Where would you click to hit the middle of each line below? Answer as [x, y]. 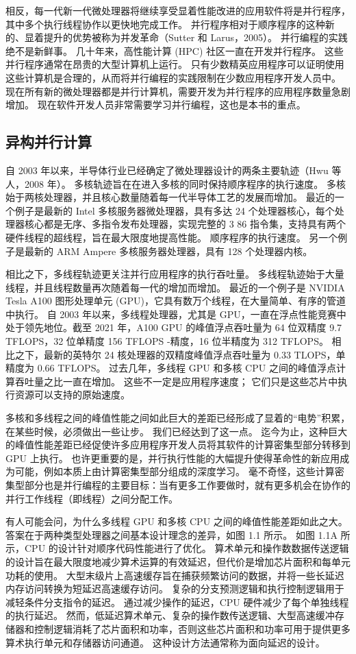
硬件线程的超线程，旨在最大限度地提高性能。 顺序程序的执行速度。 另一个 [172, 237]
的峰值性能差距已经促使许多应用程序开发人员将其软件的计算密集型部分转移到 [178, 445]
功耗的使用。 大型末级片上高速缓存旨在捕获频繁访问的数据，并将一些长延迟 [175, 575]
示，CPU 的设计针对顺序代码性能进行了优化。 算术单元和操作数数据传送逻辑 [177, 548]
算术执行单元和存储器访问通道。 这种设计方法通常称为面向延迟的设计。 [165, 642]
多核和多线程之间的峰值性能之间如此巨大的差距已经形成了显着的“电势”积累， [178, 418]
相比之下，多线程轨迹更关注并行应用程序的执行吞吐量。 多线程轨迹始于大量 [175, 274]
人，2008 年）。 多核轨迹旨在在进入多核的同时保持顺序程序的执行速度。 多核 [176, 183]
